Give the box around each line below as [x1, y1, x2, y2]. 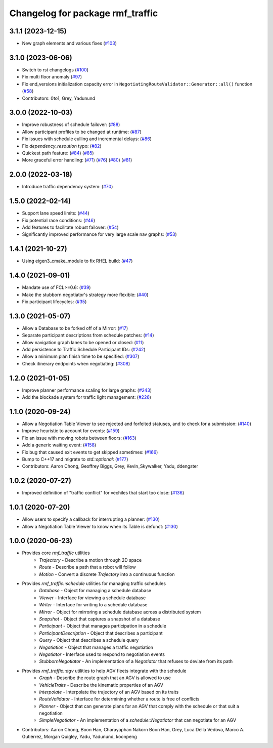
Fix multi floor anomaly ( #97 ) [22, 74, 82, 80]
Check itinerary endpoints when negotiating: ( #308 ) [22, 360, 130, 366]
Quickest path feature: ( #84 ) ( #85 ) [22, 150, 94, 156]
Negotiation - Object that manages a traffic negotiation [39, 644, 154, 650]
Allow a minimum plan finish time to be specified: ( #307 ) [22, 353, 140, 359]
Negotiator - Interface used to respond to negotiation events [39, 651, 165, 657]
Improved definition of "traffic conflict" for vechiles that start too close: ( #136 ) [22, 490, 185, 496]
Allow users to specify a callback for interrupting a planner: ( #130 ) [22, 516, 160, 522]
